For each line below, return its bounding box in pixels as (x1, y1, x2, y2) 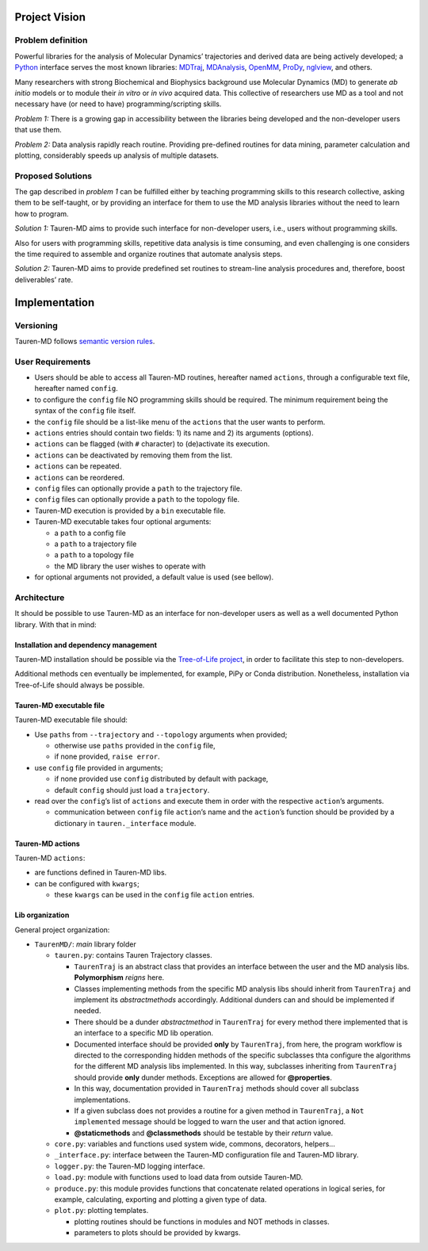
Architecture (14, 591, 65, 603)
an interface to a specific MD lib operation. (74, 1028, 214, 1038)
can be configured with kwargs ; (34, 878, 140, 888)
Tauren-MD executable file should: (14, 715, 128, 725)
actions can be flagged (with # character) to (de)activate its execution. (34, 439, 270, 449)
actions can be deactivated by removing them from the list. (34, 450, 233, 460)
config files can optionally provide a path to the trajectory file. (34, 484, 243, 493)
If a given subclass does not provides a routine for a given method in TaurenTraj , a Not (74, 1106, 365, 1115)
